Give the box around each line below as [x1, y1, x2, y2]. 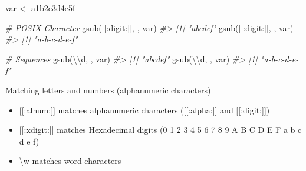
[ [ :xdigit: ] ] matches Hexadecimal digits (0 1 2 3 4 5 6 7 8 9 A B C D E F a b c [19, 123, 302, 136]
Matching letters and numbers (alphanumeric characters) [5, 83, 211, 96]
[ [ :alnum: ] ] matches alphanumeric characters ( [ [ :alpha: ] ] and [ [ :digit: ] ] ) [19, 103, 270, 116]
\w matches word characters [19, 155, 121, 167]
